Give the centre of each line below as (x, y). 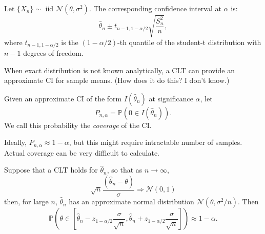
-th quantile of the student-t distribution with (189, 42)
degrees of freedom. (53, 53)
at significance (171, 98)
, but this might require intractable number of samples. (156, 142)
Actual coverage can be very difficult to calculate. (82, 152)
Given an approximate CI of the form (63, 98)
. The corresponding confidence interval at (155, 8)
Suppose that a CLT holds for (51, 170)
